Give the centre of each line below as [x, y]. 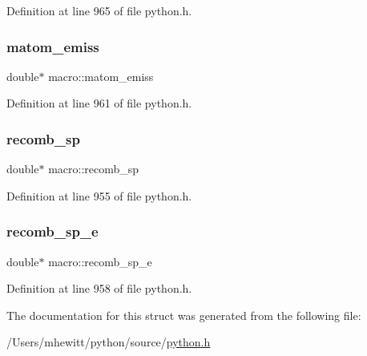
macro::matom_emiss [101, 76]
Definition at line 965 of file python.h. [99, 10]
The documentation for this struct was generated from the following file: [184, 315]
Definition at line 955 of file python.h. [99, 195]
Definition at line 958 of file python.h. [99, 288]
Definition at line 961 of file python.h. [99, 103]
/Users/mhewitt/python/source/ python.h [109, 342]
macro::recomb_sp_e [100, 261]
